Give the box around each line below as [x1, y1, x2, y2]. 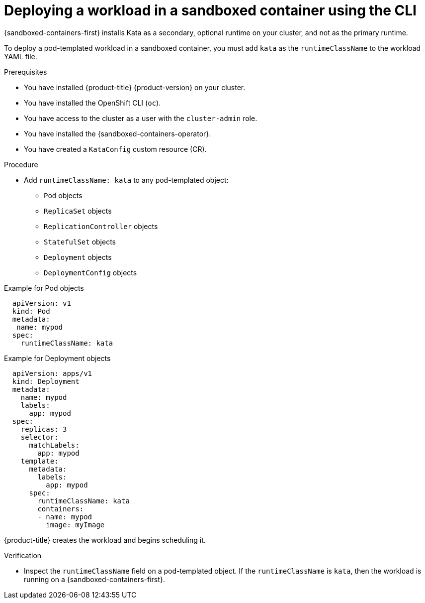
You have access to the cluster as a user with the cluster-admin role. [24, 114, 257, 122]
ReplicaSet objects [44, 206, 112, 215]
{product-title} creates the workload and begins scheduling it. [4, 535, 206, 544]
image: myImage [46, 520, 105, 529]
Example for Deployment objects [4, 354, 111, 362]
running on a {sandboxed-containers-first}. [24, 575, 165, 584]
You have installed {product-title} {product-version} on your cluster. [24, 83, 246, 92]
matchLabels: [29, 441, 80, 449]
